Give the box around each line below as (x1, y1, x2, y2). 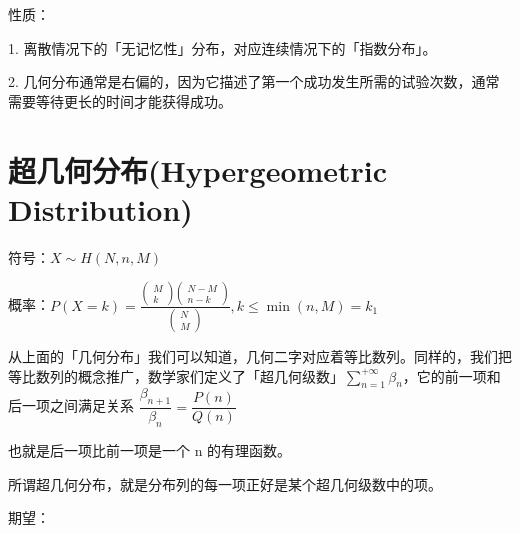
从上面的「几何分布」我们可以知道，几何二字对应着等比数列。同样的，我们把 (8, 345, 512, 366)
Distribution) (8, 188, 193, 229)
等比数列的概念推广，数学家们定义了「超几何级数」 (8, 365, 344, 386)
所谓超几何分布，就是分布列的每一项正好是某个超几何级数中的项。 (8, 473, 442, 494)
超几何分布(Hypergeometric (8, 149, 388, 190)
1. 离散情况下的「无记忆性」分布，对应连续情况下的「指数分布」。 (8, 37, 437, 58)
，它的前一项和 (402, 365, 501, 386)
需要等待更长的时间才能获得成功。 (8, 90, 232, 111)
